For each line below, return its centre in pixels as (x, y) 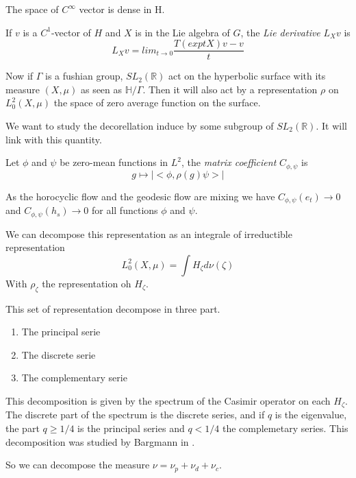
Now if (20, 76)
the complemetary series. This (285, 428)
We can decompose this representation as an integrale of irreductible (149, 234)
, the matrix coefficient (229, 162)
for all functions (125, 210)
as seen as (101, 89)
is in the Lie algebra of (182, 32)
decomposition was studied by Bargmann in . (100, 441)
